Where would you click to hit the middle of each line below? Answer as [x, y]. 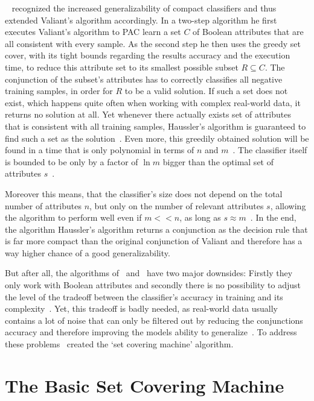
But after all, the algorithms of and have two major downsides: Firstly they [149, 273]
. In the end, [273, 217]
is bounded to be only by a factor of [72, 161]
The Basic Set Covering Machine [145, 385]
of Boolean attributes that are [248, 32]
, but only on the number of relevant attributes [177, 205]
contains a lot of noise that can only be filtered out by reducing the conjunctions [154, 320]
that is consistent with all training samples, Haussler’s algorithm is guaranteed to [155, 126]
